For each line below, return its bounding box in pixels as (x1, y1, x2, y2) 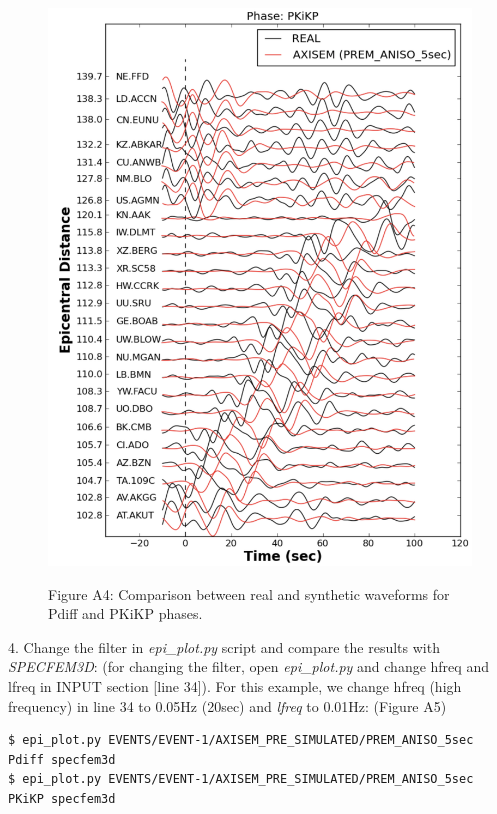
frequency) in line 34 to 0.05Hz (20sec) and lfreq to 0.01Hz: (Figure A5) (8, 695, 447, 716)
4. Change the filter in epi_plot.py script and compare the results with (8, 636, 440, 657)
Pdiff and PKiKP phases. (48, 603, 203, 624)
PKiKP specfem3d (8, 792, 116, 806)
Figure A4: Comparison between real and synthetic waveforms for (48, 583, 450, 604)
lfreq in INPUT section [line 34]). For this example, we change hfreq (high (8, 676, 462, 697)
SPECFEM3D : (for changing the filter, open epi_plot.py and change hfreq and (8, 656, 489, 677)
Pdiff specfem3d (8, 752, 116, 767)
